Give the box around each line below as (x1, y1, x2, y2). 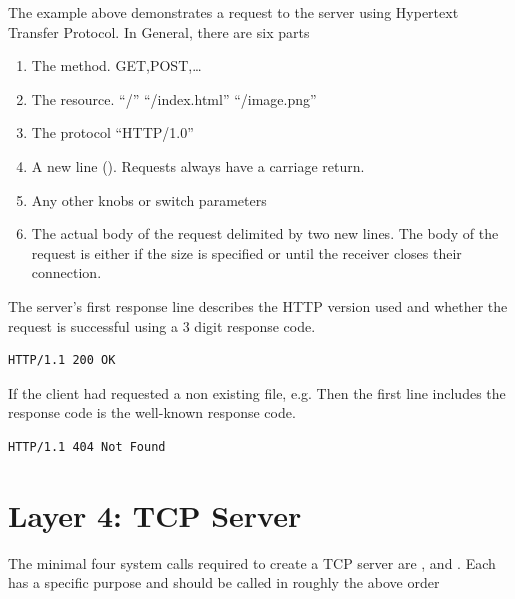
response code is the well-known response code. (8, 402, 296, 423)
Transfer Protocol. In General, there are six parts (8, 21, 310, 42)
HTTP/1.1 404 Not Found (8, 439, 166, 454)
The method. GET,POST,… (31, 55, 202, 76)
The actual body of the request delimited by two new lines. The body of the (31, 223, 499, 244)
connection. (31, 262, 102, 283)
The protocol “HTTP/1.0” (31, 122, 194, 143)
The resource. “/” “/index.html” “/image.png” (31, 88, 317, 109)
